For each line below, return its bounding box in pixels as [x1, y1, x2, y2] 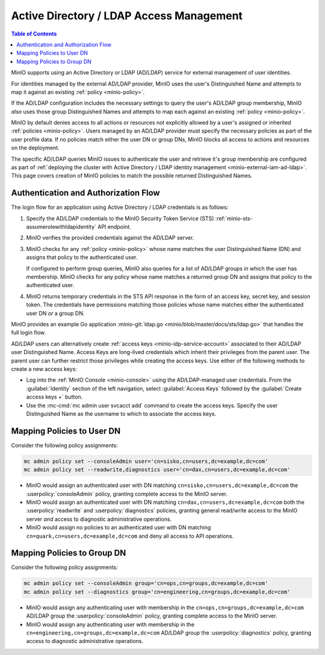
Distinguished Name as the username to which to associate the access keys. [26, 410, 217, 417]
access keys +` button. [26, 393, 83, 400]
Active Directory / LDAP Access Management [11, 9, 243, 22]
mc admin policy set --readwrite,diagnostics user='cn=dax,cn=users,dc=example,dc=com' [23, 467, 291, 473]
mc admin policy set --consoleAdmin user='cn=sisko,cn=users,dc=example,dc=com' [23, 458, 268, 465]
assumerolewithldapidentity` [26, 223, 96, 231]
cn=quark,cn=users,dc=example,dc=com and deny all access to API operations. [26, 532, 234, 539]
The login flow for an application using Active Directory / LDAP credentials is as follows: [11, 203, 229, 211]
